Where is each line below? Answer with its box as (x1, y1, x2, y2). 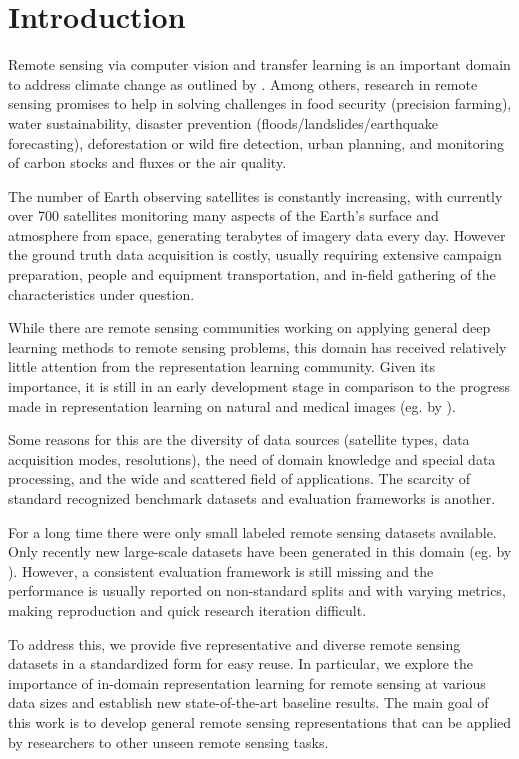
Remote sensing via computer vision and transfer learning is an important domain (8, 54, 511, 75)
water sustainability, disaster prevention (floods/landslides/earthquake (8, 112, 439, 133)
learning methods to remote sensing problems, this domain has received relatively (8, 336, 507, 357)
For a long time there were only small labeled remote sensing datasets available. (8, 521, 497, 542)
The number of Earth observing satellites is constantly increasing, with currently (8, 185, 503, 206)
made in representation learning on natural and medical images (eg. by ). (8, 395, 456, 416)
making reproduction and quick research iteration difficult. (8, 599, 367, 620)
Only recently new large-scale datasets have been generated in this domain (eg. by (8, 541, 512, 562)
